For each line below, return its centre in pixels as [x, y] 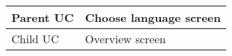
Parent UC [43, 17]
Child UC [36, 39]
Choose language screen [153, 17]
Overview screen [125, 39]
